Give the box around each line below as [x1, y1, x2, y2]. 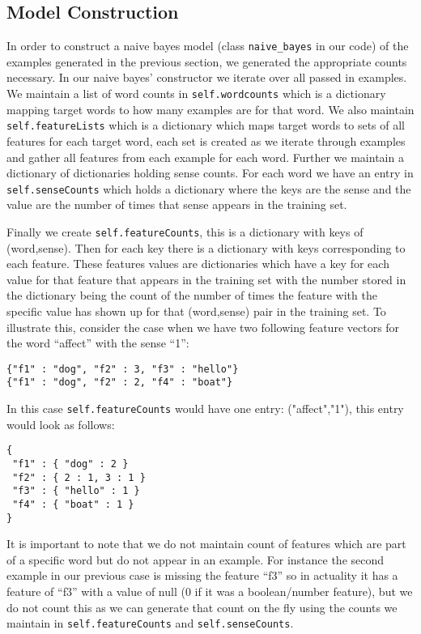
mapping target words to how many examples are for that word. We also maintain [6, 100, 415, 117]
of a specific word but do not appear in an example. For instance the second [6, 551, 385, 568]
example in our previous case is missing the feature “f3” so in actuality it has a [6, 567, 398, 584]
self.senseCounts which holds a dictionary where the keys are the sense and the [6, 180, 411, 197]
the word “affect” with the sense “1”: [6, 334, 189, 351]
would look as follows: [6, 415, 115, 432]
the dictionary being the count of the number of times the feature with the [6, 287, 377, 304]
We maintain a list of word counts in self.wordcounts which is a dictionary [6, 85, 386, 102]
